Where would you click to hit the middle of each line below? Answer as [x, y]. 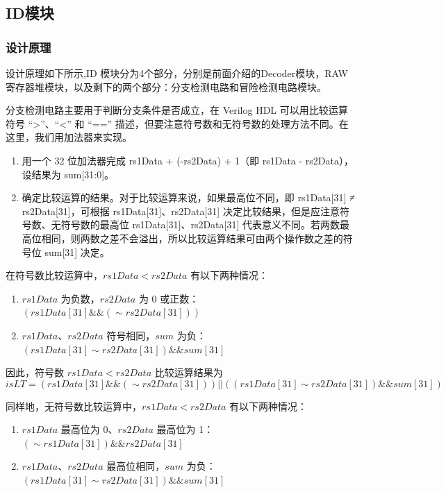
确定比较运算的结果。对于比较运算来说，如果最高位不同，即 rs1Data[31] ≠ [188, 197]
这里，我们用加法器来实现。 [69, 137]
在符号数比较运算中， [54, 275]
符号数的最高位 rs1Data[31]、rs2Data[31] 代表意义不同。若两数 [200, 224]
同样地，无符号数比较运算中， [74, 406]
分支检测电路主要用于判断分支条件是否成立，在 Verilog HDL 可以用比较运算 [177, 110]
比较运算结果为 [189, 372]
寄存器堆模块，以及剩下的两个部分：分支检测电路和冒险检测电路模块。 [166, 86]
